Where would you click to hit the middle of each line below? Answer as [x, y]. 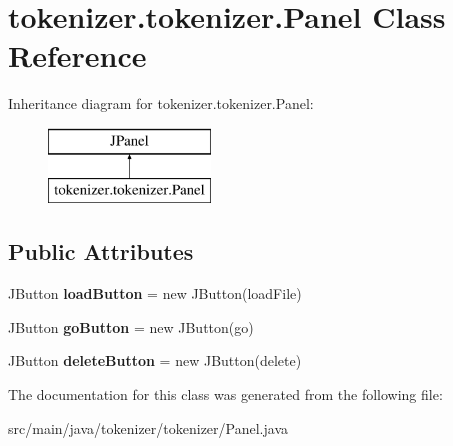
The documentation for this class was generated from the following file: [225, 394]
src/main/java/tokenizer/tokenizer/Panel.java [148, 427]
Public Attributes [101, 251]
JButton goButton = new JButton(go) [131, 326]
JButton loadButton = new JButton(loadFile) [155, 293]
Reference [77, 55]
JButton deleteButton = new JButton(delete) [155, 360]
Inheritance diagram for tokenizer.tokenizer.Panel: [161, 103]
